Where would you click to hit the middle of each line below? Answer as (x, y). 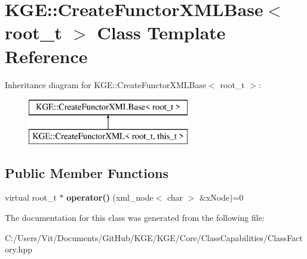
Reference (46, 56)
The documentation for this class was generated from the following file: (135, 218)
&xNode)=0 (222, 197)
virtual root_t (31, 197)
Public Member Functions (87, 172)
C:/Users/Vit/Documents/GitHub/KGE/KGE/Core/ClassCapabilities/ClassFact (154, 237)
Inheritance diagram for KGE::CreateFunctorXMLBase (106, 84)
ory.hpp (19, 249)
